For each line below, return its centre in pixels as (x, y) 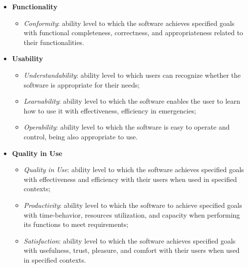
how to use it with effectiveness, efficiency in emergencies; (110, 110)
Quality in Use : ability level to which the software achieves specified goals (134, 169)
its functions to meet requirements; (76, 224)
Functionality (35, 6)
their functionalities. (54, 42)
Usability (28, 58)
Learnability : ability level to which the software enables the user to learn (132, 101)
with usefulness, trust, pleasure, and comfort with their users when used (132, 250)
